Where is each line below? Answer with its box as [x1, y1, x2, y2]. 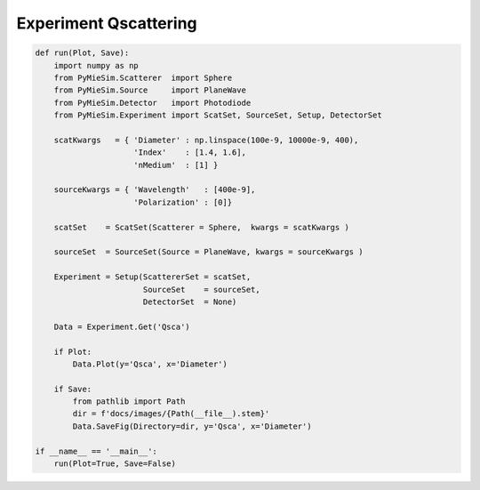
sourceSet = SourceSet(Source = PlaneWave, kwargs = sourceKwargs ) [53, 247, 364, 257]
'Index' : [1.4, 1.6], [133, 148, 246, 157]
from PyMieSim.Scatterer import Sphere [53, 72, 233, 83]
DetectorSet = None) [142, 296, 237, 307]
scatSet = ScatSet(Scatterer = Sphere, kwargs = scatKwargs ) [53, 222, 350, 232]
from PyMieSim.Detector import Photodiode [53, 98, 252, 108]
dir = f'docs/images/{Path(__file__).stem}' [72, 409, 270, 419]
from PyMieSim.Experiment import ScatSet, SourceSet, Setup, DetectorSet [53, 110, 382, 120]
